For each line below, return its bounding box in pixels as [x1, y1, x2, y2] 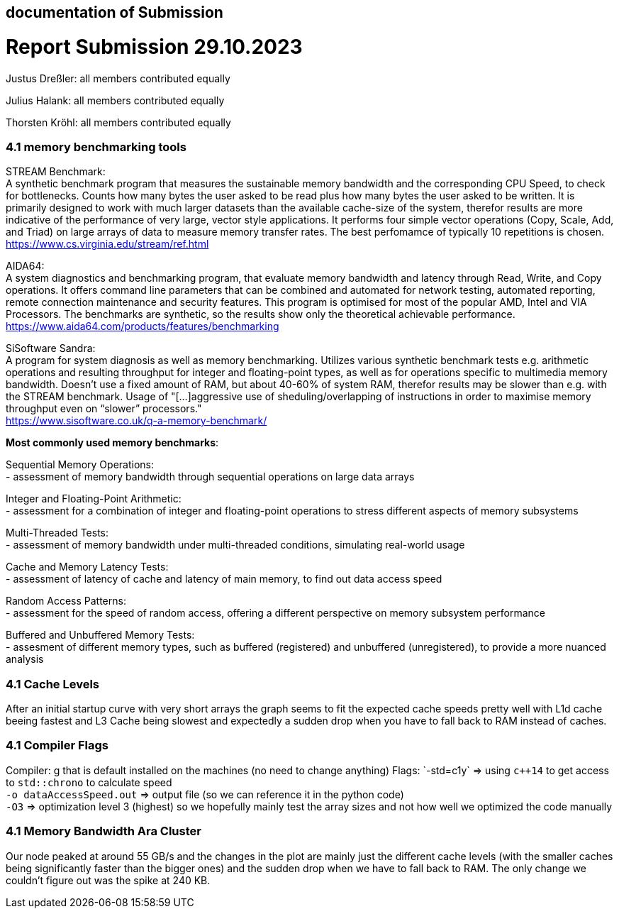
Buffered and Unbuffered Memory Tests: [6, 629, 195, 642]
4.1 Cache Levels [6, 676, 100, 691]
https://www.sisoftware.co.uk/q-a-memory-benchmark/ [6, 414, 267, 427]
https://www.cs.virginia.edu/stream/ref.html [6, 238, 209, 250]
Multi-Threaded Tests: [6, 527, 109, 539]
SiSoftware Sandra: [6, 342, 96, 355]
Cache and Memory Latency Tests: [6, 561, 169, 573]
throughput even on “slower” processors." [6, 402, 202, 415]
